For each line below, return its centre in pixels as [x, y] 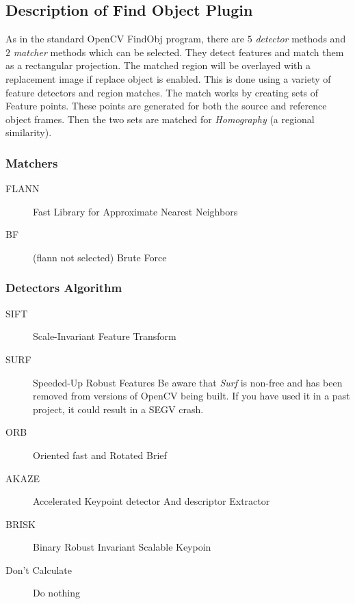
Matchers [32, 162]
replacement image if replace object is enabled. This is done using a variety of [168, 78]
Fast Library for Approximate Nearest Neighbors [135, 211]
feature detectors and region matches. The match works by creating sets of [162, 92]
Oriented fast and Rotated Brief [100, 455]
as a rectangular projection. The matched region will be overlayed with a [158, 65]
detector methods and [301, 39]
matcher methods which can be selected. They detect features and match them [179, 52]
